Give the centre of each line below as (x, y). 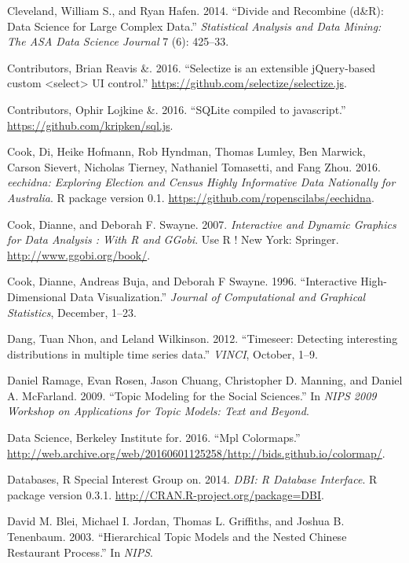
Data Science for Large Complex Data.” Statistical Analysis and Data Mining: (194, 26)
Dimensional (37, 296)
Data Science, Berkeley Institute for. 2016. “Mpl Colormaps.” (154, 438)
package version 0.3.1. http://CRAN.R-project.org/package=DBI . (166, 494)
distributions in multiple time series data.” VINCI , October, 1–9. (163, 353)
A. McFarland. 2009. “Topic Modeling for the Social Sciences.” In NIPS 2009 (192, 395)
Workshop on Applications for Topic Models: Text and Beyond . (158, 411)
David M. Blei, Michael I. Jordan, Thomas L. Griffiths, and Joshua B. (176, 521)
